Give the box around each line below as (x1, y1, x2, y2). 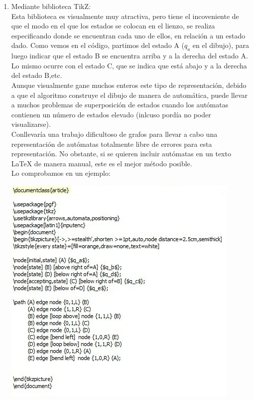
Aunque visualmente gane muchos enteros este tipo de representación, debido (11, 79, 247, 90)
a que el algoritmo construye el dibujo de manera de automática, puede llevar (11, 89, 248, 100)
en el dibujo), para (192, 40, 250, 50)
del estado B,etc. (11, 70, 62, 80)
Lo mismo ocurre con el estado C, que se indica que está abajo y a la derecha (11, 60, 247, 70)
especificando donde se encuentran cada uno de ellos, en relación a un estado (11, 30, 246, 40)
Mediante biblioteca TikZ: (11, 1, 91, 11)
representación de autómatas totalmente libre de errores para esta (11, 138, 212, 149)
